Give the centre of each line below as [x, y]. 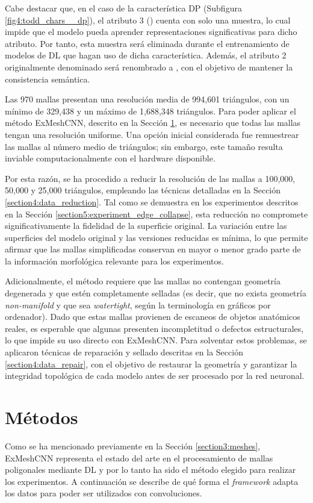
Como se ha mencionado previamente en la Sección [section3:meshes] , [133, 445]
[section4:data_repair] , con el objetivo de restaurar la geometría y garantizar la [151, 364]
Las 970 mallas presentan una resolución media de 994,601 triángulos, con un [147, 99]
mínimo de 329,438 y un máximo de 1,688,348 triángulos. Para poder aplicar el [150, 111]
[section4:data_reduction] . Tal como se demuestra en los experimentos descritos [152, 202]
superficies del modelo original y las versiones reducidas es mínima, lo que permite [156, 237]
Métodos [42, 417]
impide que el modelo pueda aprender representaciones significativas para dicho [151, 32]
